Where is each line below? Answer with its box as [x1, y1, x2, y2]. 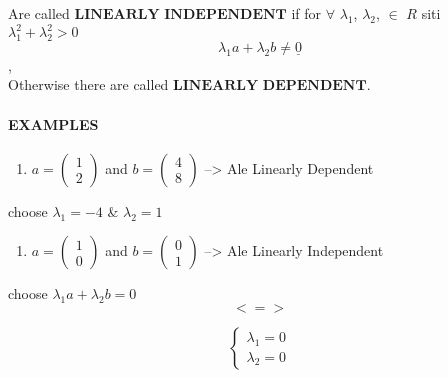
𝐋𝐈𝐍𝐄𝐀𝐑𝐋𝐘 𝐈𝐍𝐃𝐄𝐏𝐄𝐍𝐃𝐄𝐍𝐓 [74, 8, 287, 22]
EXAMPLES [8, 113, 99, 134]
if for [291, 3, 322, 23]
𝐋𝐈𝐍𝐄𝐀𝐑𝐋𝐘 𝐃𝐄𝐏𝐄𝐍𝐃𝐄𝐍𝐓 [173, 79, 367, 94]
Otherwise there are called [8, 74, 169, 95]
